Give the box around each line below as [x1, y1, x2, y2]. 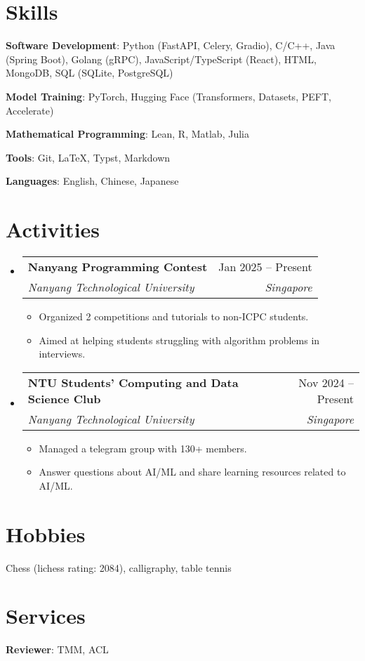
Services [6, 601, 86, 630]
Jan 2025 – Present [218, 258, 312, 275]
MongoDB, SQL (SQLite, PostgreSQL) [6, 65, 173, 80]
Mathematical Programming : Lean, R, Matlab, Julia [6, 126, 249, 141]
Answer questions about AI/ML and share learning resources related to [39, 464, 346, 479]
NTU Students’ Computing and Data [27, 374, 239, 391]
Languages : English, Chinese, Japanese [6, 174, 179, 188]
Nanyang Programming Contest [27, 258, 208, 275]
